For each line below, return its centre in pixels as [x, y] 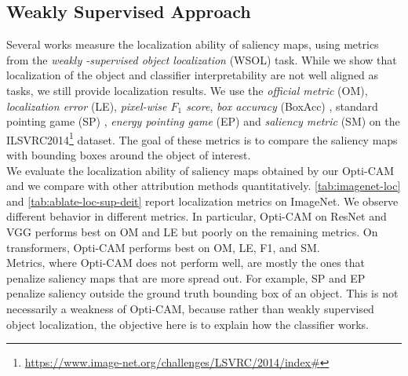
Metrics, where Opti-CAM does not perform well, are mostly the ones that [186, 263]
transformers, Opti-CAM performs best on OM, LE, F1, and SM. [163, 247]
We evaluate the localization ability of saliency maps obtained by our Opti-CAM [200, 170]
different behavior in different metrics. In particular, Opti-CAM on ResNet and [197, 216]
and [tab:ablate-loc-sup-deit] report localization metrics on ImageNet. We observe [202, 201]
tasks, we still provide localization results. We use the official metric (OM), [187, 90]
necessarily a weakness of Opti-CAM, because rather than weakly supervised [190, 308]
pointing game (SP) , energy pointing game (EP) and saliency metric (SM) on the [203, 121]
